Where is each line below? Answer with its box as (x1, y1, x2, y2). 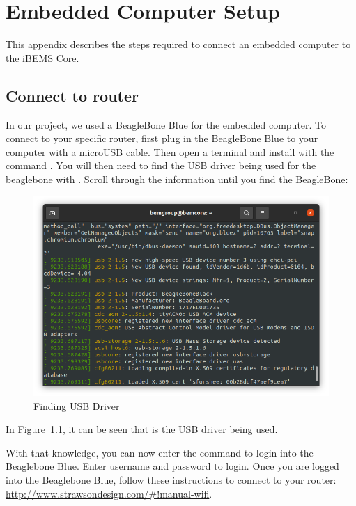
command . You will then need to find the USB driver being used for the (6, 158, 316, 173)
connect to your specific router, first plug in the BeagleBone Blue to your (6, 131, 318, 145)
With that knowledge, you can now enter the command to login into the (6, 445, 314, 459)
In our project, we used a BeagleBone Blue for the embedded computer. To (6, 117, 327, 132)
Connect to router (6, 84, 139, 106)
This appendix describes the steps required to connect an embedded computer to (6, 37, 351, 52)
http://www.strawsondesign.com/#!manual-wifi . (6, 486, 212, 500)
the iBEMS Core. (6, 50, 79, 65)
